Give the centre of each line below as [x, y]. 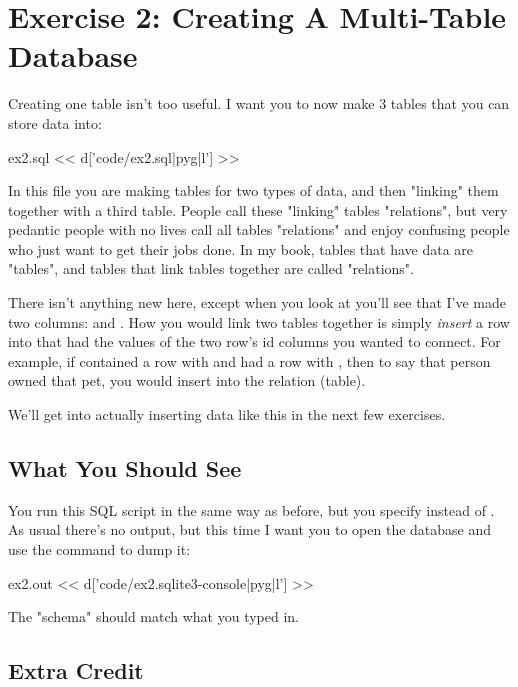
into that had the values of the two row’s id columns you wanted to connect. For [254, 341]
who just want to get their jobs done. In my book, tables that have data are [241, 248]
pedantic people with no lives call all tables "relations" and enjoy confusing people [259, 229]
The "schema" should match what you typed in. [154, 616]
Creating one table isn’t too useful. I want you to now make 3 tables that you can [259, 103]
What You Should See [125, 468]
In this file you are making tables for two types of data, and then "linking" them [253, 190]
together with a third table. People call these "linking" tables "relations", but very [258, 209]
